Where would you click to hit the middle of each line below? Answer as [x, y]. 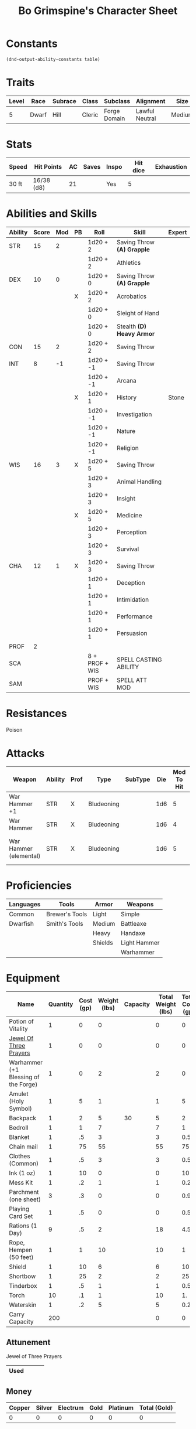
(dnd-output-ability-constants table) [53, 59]
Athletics [129, 262]
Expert [178, 232]
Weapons [140, 904]
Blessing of [24, 1077]
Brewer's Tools [67, 914]
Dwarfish [21, 923]
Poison [14, 729]
